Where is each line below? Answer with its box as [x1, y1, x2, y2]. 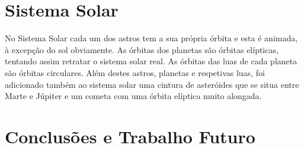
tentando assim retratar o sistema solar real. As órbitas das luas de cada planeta [5, 55, 297, 67]
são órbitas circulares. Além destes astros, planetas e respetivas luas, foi [5, 66, 265, 78]
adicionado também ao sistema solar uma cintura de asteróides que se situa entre [5, 78, 299, 90]
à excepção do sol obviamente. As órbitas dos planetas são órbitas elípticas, [5, 43, 279, 55]
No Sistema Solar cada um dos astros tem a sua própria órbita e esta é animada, [5, 32, 298, 44]
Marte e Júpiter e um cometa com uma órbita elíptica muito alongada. [5, 90, 262, 102]
